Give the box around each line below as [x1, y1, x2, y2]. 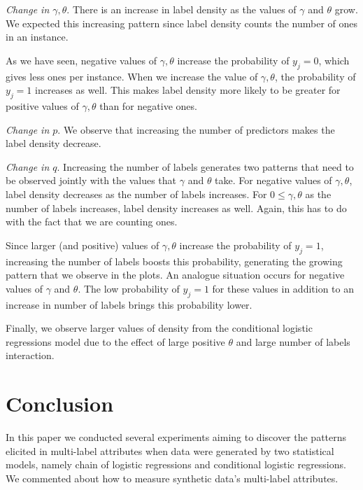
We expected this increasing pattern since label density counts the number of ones [6, 15, 358, 30]
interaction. [6, 348, 55, 363]
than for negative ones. [99, 98, 197, 113]
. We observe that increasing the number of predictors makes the [57, 122, 335, 136]
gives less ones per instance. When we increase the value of [6, 69, 258, 83]
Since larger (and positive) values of [6, 237, 159, 252]
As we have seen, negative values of [6, 52, 157, 67]
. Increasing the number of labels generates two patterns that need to [57, 159, 354, 174]
